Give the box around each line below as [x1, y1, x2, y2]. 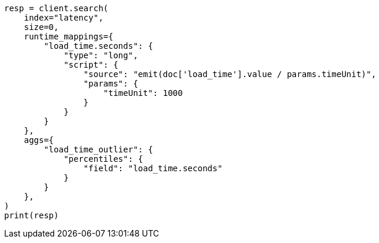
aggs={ [24, 135, 54, 145]
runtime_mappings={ [24, 32, 114, 41]
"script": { [64, 60, 118, 69]
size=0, [24, 22, 59, 32]
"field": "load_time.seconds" [83, 164, 222, 173]
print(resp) [4, 211, 59, 220]
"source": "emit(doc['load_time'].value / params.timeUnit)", [83, 69, 377, 79]
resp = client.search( [4, 4, 109, 13]
